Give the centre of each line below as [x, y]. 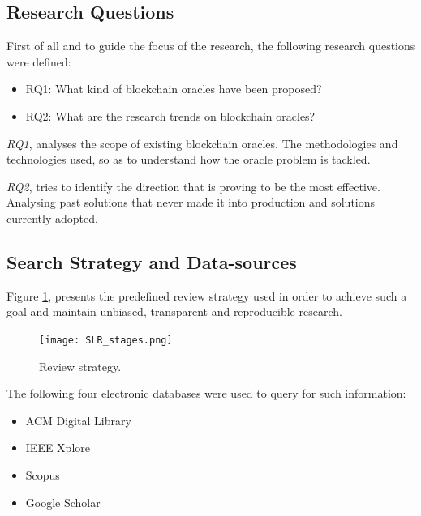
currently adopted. [52, 217]
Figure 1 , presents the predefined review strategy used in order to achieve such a [207, 295]
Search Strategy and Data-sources [152, 261]
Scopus [43, 474]
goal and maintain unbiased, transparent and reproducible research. [174, 311]
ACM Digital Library [78, 420]
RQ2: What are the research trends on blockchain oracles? [170, 115]
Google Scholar [63, 502]
